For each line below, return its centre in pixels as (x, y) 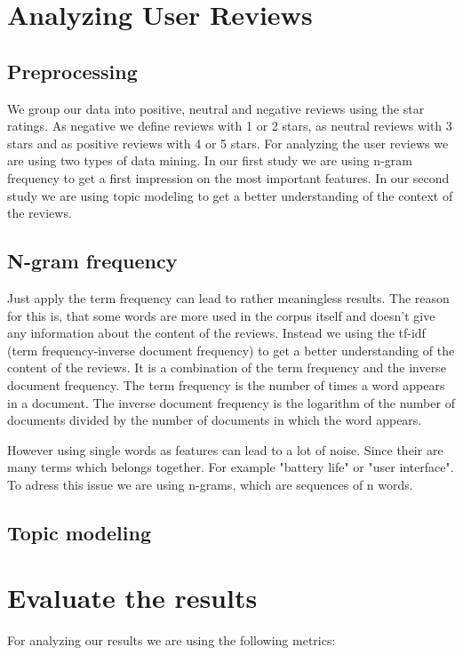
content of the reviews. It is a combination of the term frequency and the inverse (227, 367)
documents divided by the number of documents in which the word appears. (215, 420)
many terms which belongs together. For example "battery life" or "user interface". (231, 467)
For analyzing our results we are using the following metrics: (172, 640)
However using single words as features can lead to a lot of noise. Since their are (225, 449)
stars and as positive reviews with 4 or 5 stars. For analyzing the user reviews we (228, 143)
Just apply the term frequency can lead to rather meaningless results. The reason (228, 297)
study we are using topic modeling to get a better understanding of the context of (230, 195)
